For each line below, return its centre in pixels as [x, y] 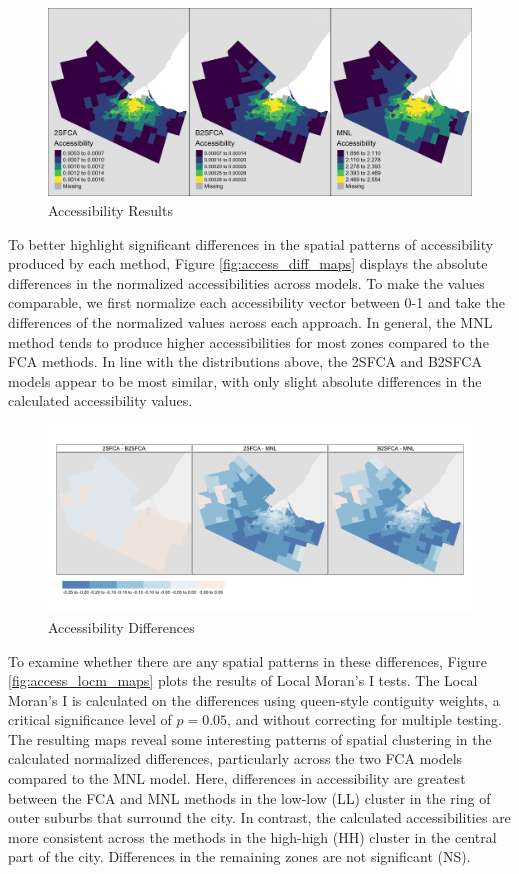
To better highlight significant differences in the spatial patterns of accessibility [251, 243]
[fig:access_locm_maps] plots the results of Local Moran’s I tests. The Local [243, 680]
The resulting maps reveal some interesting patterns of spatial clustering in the [250, 738]
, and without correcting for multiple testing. [364, 719]
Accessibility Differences [121, 626]
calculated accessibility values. [100, 400]
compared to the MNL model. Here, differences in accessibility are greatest [237, 778]
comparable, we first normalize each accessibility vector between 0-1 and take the [256, 302]
